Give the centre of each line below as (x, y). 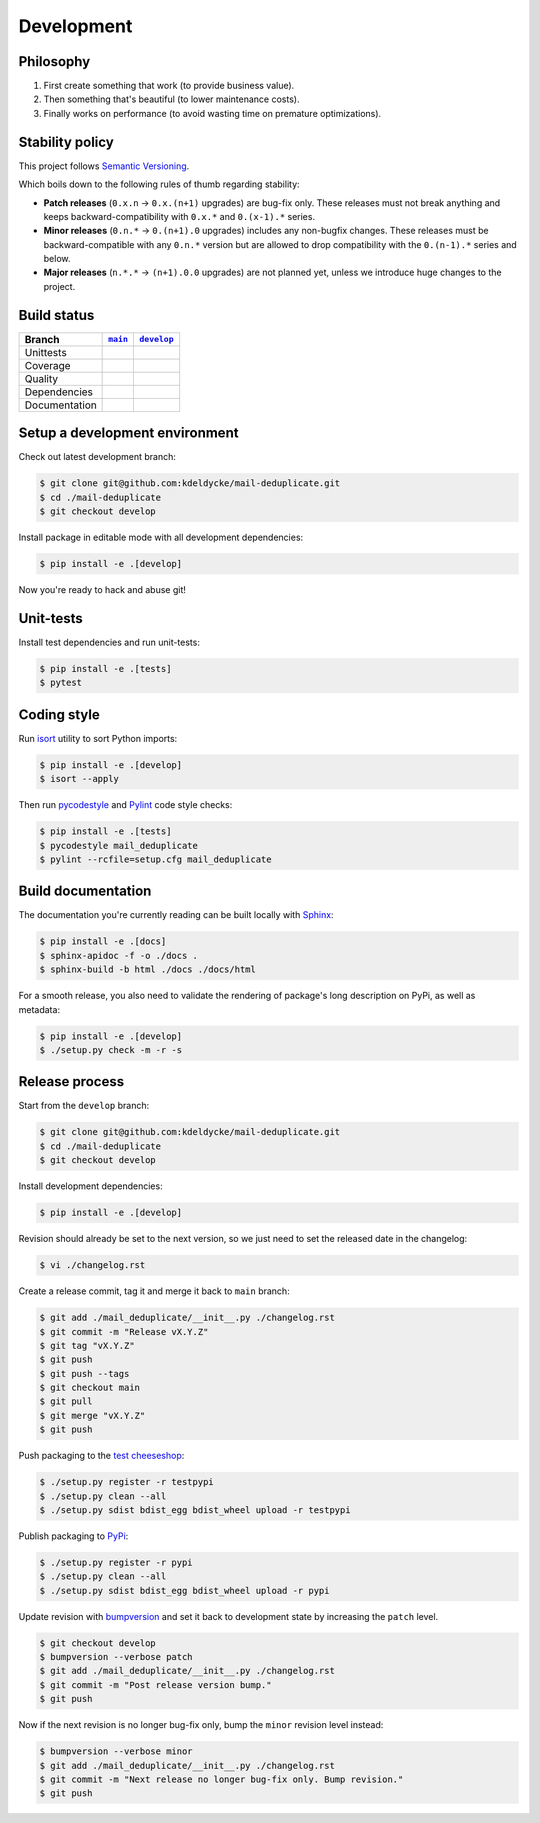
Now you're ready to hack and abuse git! (102, 590)
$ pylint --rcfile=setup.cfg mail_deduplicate (155, 859)
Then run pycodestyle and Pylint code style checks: (125, 805)
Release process (71, 1081)
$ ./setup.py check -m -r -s (111, 1049)
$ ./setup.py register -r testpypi (126, 1482)
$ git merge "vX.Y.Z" (92, 1415)
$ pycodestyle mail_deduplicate (119, 845)
